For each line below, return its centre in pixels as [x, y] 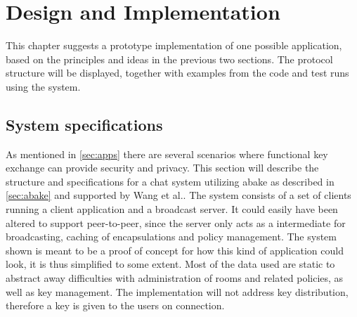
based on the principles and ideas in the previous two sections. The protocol [169, 59]
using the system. [43, 86]
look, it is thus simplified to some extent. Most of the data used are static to [170, 264]
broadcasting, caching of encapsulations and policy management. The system [171, 237]
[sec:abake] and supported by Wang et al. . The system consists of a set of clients [178, 195]
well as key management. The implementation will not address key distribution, [177, 291]
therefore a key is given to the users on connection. [115, 305]
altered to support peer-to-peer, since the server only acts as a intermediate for [176, 222]
